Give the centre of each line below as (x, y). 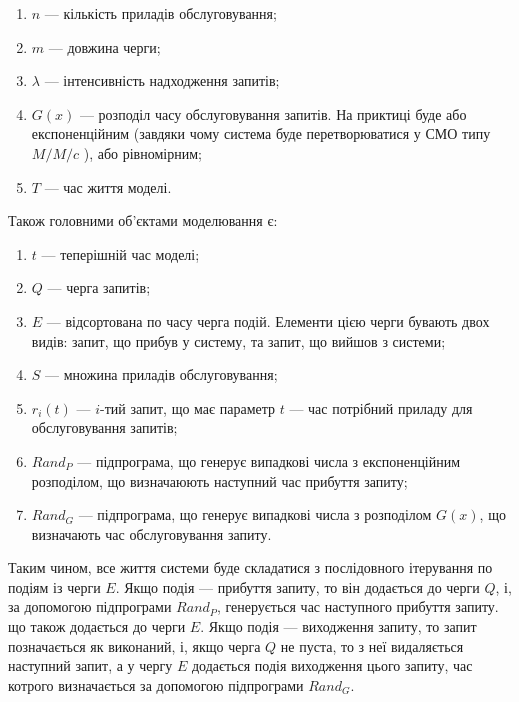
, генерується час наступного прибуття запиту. (357, 606)
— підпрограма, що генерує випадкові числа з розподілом (255, 514)
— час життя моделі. (108, 186)
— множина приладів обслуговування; (161, 374)
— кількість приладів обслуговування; (160, 13)
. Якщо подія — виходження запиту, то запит (338, 626)
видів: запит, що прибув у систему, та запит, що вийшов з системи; (238, 340)
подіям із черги (54, 586)
